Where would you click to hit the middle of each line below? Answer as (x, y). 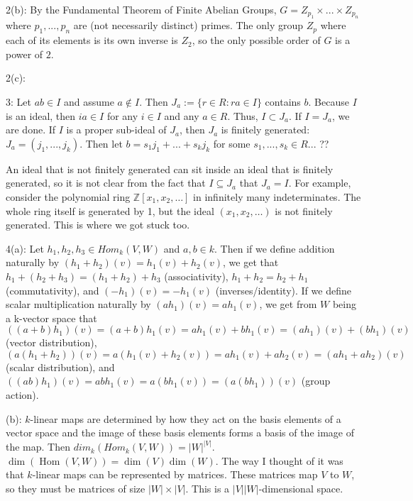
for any (122, 115)
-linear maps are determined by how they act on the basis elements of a (186, 418)
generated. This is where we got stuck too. (98, 225)
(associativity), (196, 276)
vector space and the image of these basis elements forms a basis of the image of (180, 433)
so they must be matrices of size (76, 489)
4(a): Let (25, 248)
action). (22, 395)
